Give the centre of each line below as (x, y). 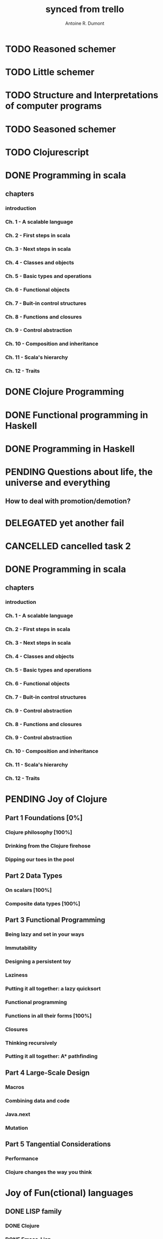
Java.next (18, 1114)
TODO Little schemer (50, 72)
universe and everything (58, 483)
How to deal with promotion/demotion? (68, 501)
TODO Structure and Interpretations (82, 95)
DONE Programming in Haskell (70, 449)
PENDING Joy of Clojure (56, 799)
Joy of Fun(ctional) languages (69, 1193)
